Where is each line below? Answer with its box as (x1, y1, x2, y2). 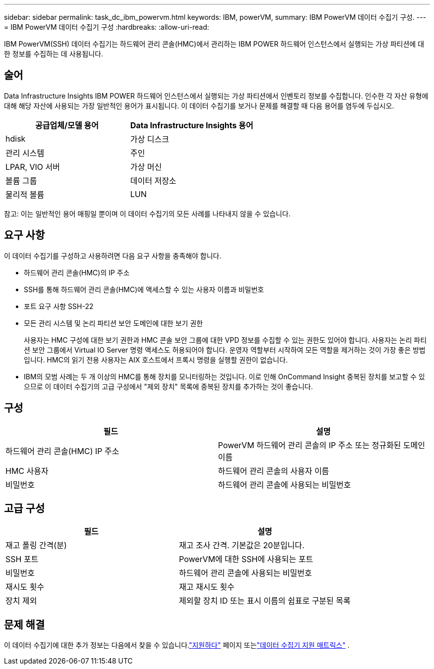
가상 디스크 (130, 134, 169, 144)
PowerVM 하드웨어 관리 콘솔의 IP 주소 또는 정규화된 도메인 (218, 440, 426, 450)
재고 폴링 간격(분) (5, 540, 67, 551)
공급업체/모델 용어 (35, 120, 99, 130)
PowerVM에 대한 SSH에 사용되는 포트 (179, 554, 313, 565)
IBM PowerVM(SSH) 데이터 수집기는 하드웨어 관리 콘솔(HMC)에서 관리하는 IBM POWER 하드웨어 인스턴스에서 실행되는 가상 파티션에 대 (4, 40, 425, 48)
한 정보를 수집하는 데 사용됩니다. (4, 50, 104, 58)
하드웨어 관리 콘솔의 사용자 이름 (218, 465, 329, 476)
